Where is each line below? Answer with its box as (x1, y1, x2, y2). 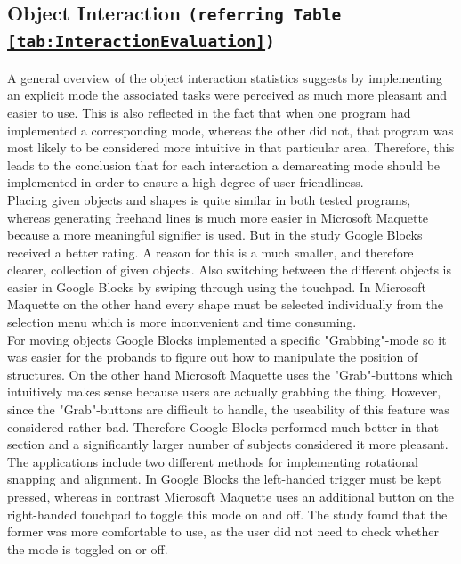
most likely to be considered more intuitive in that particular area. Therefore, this (7, 138, 455, 157)
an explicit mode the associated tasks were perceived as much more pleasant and (7, 86, 448, 104)
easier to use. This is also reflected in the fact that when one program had (7, 102, 411, 121)
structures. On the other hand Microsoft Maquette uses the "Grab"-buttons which (7, 364, 453, 383)
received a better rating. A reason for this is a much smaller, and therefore (7, 242, 414, 261)
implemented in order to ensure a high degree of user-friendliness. (7, 173, 364, 192)
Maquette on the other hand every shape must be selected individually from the (7, 295, 443, 314)
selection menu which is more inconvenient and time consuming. (7, 313, 357, 331)
